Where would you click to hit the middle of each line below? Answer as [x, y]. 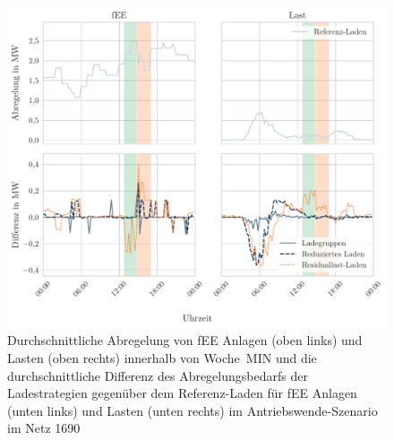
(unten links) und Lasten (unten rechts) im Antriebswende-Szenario [193, 410]
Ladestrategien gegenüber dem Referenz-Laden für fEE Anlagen [182, 393]
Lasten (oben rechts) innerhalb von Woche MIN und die [162, 357]
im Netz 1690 [44, 428]
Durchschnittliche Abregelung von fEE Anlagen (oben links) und [185, 340]
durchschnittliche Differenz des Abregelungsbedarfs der [158, 375]
